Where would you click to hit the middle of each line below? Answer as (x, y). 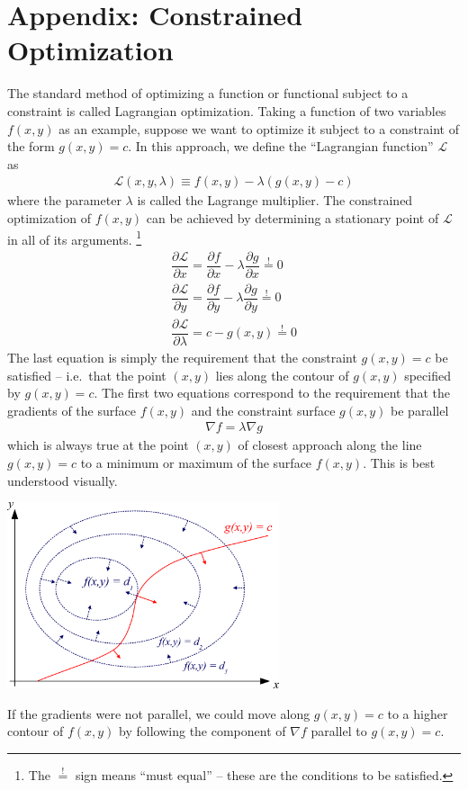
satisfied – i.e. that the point (87, 375)
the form (31, 146)
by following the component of (202, 731)
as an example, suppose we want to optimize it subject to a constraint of (259, 128)
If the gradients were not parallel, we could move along (159, 713)
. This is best (399, 463)
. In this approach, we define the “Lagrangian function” (281, 146)
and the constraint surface (263, 410)
